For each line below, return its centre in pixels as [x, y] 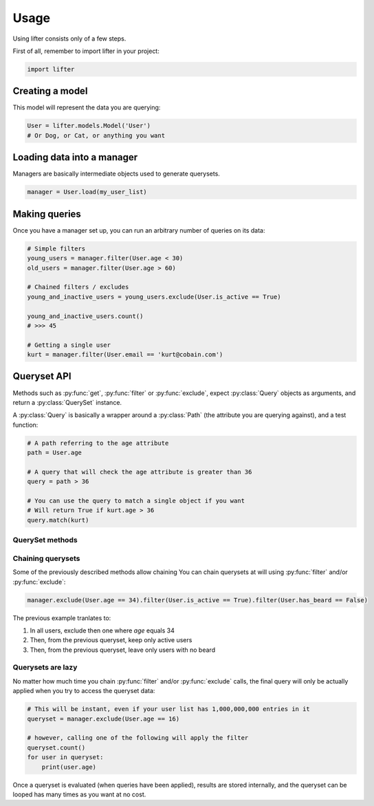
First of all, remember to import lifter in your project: [86, 51]
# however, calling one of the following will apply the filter [138, 738]
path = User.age [55, 453]
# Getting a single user [69, 345]
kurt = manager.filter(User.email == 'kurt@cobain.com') [125, 355]
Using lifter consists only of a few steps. [69, 39]
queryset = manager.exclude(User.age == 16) [103, 719]
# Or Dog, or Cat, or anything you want [96, 135]
